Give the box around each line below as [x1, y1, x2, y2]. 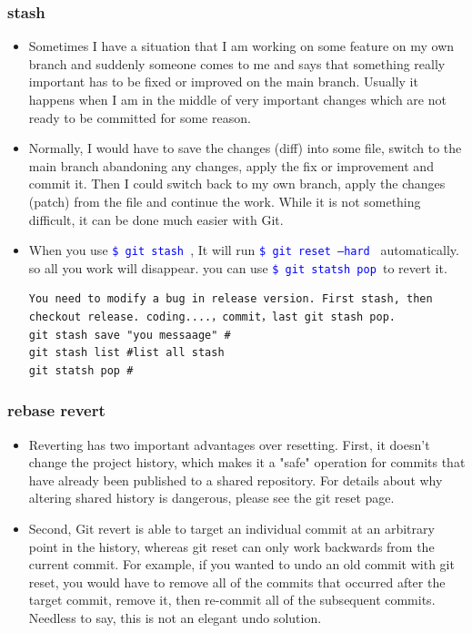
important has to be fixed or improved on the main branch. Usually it [28, 72, 418, 91]
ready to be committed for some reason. [28, 107, 251, 127]
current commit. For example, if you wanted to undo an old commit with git [28, 555, 455, 574]
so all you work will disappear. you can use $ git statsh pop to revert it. [28, 258, 447, 277]
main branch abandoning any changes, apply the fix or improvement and [28, 156, 434, 175]
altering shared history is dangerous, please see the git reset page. [28, 488, 395, 507]
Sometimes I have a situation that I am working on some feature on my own [28, 36, 455, 56]
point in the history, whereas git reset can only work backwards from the [28, 536, 435, 556]
